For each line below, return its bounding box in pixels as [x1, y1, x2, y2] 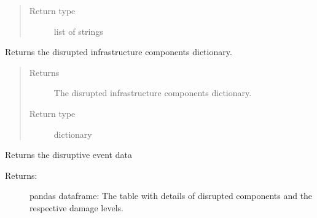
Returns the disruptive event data [5, 148, 132, 161]
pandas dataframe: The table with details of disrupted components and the [29, 189, 313, 202]
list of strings [53, 24, 103, 37]
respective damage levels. [29, 201, 123, 214]
